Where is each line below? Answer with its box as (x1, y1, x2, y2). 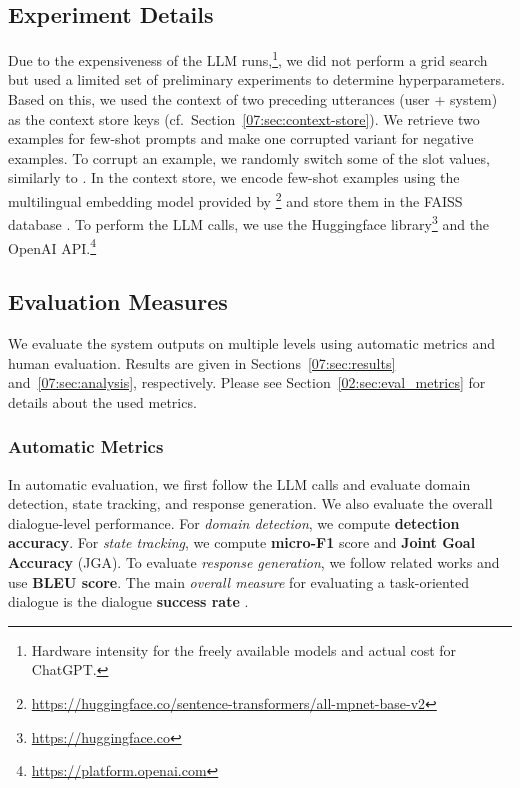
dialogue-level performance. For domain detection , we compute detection (8, 512, 460, 533)
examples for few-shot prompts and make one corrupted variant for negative (8, 128, 474, 149)
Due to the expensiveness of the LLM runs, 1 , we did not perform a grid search (8, 47, 488, 70)
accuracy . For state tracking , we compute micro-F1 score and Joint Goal (8, 532, 476, 553)
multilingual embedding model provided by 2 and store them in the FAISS (8, 188, 463, 211)
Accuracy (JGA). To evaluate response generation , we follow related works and (8, 551, 500, 572)
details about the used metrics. (8, 391, 197, 412)
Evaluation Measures (8, 286, 228, 317)
